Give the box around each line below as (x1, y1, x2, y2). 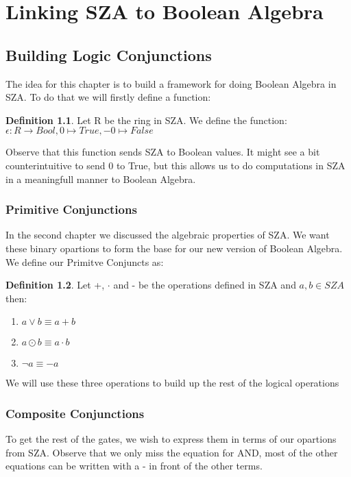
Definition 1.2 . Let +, (5, 278, 105, 292)
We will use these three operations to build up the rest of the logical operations (5, 376, 339, 390)
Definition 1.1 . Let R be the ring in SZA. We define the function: (5, 112, 287, 127)
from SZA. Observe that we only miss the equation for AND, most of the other (5, 445, 338, 459)
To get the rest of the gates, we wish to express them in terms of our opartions (5, 432, 337, 446)
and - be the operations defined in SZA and (113, 278, 296, 292)
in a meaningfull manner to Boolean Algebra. (5, 171, 196, 186)
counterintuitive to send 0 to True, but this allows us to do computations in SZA (5, 158, 346, 172)
